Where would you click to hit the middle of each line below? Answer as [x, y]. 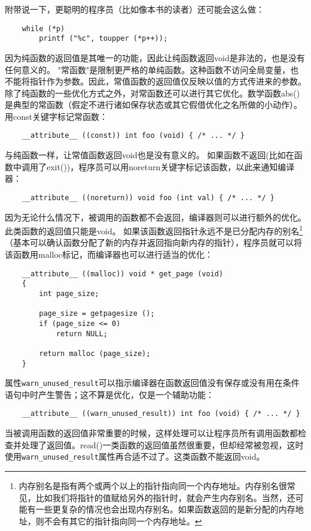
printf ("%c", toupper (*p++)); [103, 39]
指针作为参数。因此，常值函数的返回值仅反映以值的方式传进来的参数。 [168, 81]
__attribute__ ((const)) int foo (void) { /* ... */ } [133, 136]
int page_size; [69, 293]
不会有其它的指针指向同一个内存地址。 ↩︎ [123, 521]
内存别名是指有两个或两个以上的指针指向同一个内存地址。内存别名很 [153, 485]
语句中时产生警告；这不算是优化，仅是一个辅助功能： [109, 394]
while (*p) [43, 28]
